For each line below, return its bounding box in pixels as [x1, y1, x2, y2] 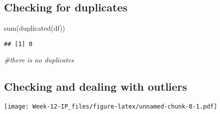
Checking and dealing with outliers [4, 79, 187, 94]
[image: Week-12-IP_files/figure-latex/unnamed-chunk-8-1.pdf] [4, 103, 218, 111]
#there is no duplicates [4, 55, 74, 65]
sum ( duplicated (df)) [4, 23, 66, 33]
